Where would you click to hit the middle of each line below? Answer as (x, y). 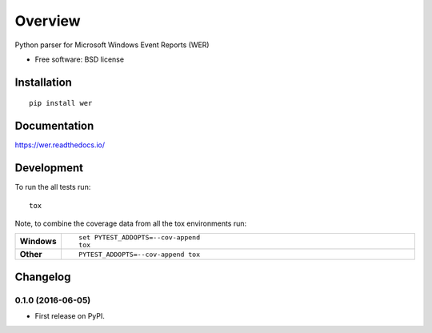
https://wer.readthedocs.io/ (60, 145)
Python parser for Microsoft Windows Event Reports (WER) (112, 45)
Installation (43, 82)
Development (49, 168)
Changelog (43, 277)
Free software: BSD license (79, 59)
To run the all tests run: (53, 187)
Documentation (54, 126)
